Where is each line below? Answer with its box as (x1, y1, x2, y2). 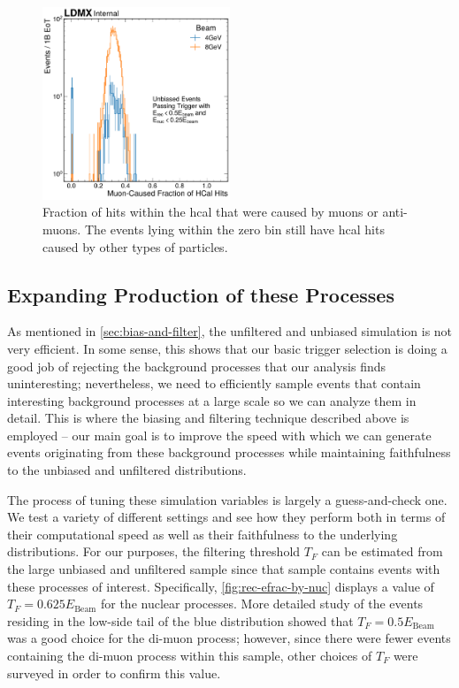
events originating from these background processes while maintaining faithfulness (7, 443, 451, 462)
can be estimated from (321, 542, 443, 561)
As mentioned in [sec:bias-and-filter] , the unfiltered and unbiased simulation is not (7, 322, 453, 340)
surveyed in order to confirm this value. (7, 663, 221, 682)
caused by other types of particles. (42, 237, 228, 256)
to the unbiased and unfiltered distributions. (7, 461, 247, 479)
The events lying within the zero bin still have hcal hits (84, 219, 385, 238)
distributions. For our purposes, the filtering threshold (7, 542, 301, 561)
